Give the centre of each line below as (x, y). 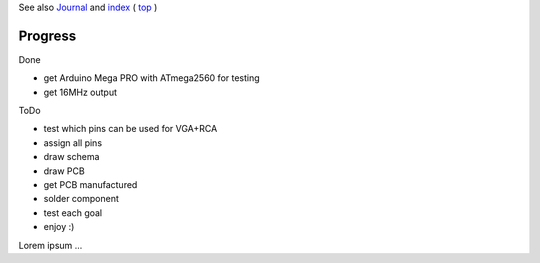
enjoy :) (59, 227)
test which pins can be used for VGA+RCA (130, 129)
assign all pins (73, 142)
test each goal (73, 212)
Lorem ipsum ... (50, 245)
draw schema (71, 157)
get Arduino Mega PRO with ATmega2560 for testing (151, 78)
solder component (81, 199)
